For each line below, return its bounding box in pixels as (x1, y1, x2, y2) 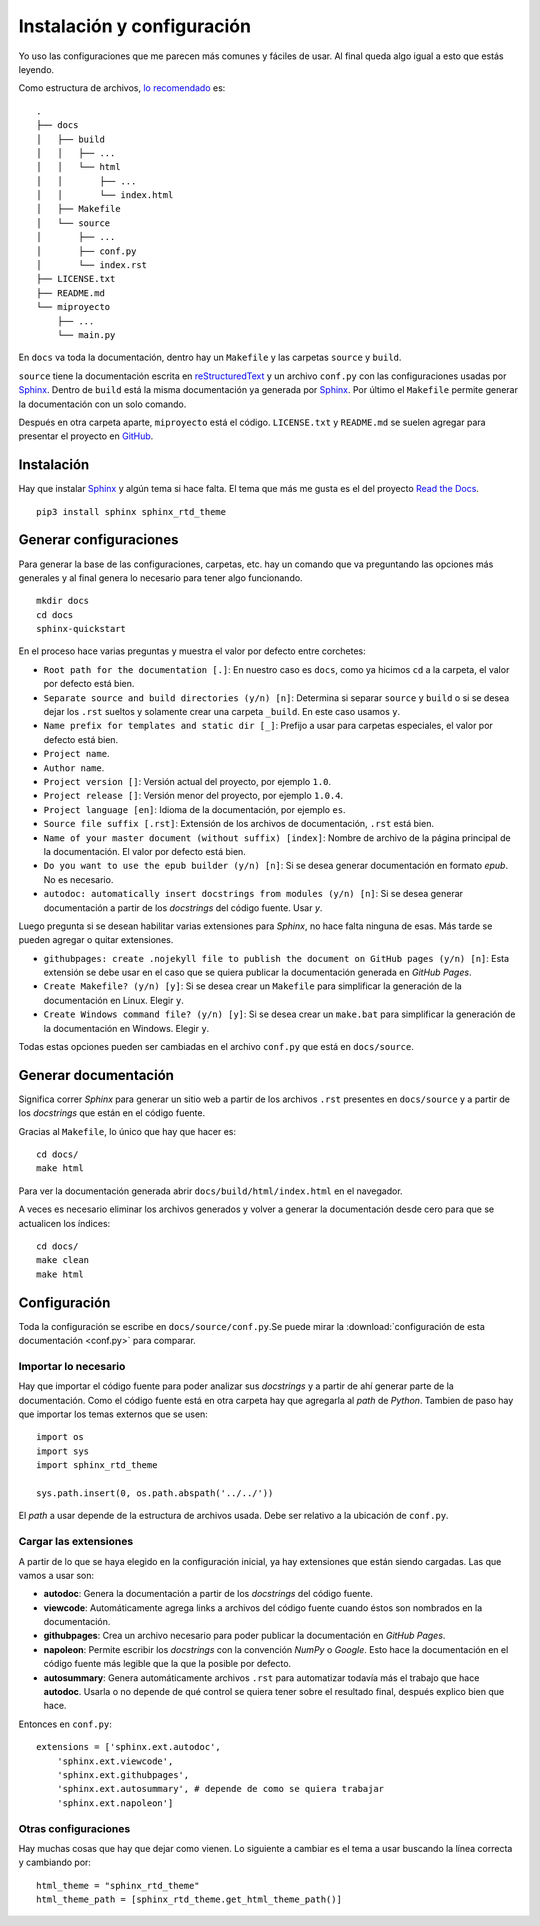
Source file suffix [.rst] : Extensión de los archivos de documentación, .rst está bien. (43, 818, 435, 830)
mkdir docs (36, 595, 90, 607)
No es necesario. (43, 873, 114, 885)
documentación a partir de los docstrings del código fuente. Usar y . (43, 901, 323, 914)
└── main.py (56, 329, 116, 340)
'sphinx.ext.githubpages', (56, 1770, 190, 1780)
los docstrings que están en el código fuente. (18, 1107, 205, 1119)
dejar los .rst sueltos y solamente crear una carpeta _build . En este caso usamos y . (43, 706, 401, 718)
